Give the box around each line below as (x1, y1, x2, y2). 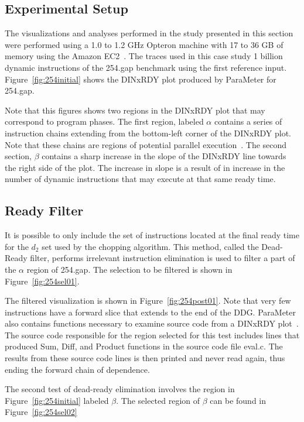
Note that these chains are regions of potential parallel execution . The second (5, 138, 287, 150)
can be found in (210, 394, 267, 406)
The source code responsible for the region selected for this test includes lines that (5, 328, 300, 341)
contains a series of (214, 115, 282, 128)
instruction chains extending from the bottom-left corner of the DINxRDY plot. (5, 126, 291, 139)
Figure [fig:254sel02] (5, 406, 77, 418)
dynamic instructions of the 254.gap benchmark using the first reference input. (5, 61, 287, 73)
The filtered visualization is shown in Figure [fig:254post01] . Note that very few (5, 294, 291, 307)
